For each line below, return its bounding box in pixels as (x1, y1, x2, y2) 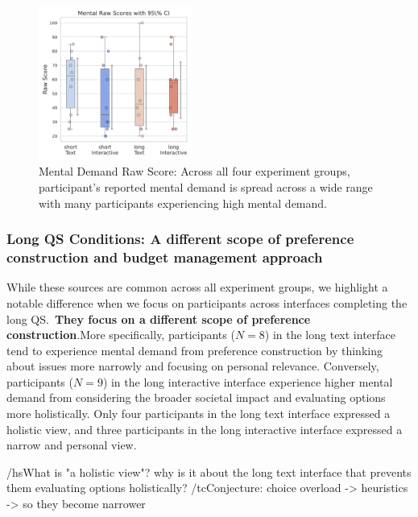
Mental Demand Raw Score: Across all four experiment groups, (39, 163, 350, 180)
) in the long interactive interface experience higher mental (102, 373, 393, 390)
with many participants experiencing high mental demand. (39, 194, 327, 211)
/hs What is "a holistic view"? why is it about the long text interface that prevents (6, 463, 412, 480)
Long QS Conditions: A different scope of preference (6, 229, 354, 249)
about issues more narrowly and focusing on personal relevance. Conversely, (6, 358, 379, 374)
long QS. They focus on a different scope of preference (6, 310, 311, 327)
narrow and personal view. (6, 436, 137, 453)
